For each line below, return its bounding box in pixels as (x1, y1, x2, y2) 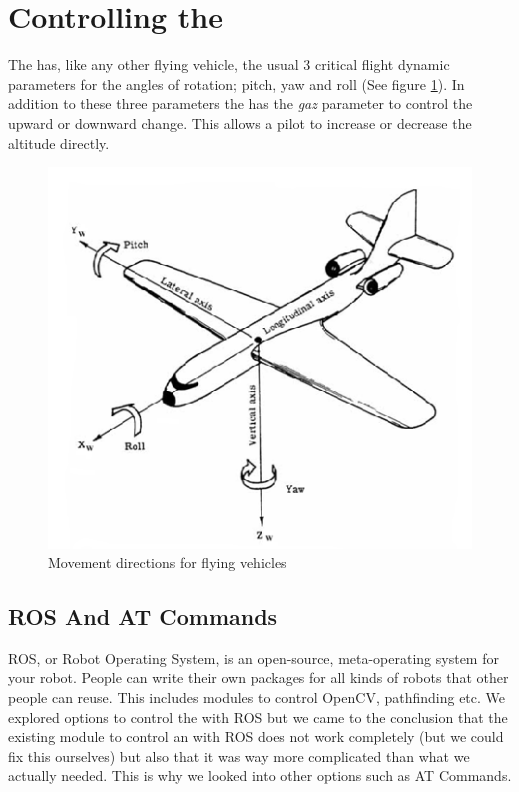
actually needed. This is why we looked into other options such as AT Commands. (8, 765, 512, 786)
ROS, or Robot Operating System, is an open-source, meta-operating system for (8, 647, 499, 668)
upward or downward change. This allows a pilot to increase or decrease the (8, 112, 472, 133)
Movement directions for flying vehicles (48, 552, 287, 573)
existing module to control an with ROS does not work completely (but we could (8, 726, 504, 747)
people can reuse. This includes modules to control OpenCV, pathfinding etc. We (8, 687, 506, 708)
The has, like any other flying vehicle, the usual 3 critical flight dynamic (8, 54, 450, 75)
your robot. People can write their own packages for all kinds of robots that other (8, 667, 509, 688)
